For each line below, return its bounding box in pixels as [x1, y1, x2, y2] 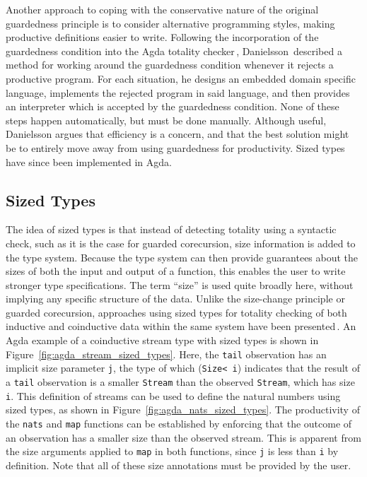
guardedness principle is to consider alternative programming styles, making [6, 16, 335, 30]
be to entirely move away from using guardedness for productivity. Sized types [6, 140, 345, 155]
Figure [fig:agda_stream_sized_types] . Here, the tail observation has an [6, 346, 327, 361]
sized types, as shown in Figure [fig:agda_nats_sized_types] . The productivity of [6, 402, 360, 417]
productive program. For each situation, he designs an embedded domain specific [6, 71, 356, 86]
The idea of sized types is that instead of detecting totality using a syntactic [6, 222, 337, 237]
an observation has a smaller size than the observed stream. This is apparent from [6, 430, 361, 444]
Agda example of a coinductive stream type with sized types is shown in [6, 333, 319, 348]
